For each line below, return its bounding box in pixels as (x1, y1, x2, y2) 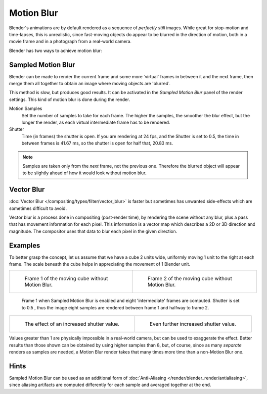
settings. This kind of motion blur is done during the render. (9, 97, 131, 102)
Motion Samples (9, 105, 43, 111)
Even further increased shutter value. (149, 321, 236, 328)
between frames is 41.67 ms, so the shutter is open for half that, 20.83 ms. (21, 140, 173, 146)
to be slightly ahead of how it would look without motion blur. (22, 170, 147, 176)
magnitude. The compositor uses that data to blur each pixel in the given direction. (9, 228, 178, 234)
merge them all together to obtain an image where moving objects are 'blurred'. (9, 81, 171, 87)
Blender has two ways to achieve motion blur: (9, 48, 102, 53)
